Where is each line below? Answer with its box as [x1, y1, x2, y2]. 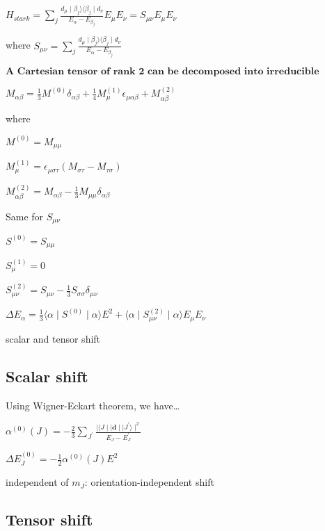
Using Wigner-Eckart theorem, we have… [6, 398, 180, 412]
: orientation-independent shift [84, 475, 214, 489]
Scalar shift [6, 365, 88, 386]
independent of [6, 475, 69, 489]
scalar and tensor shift [6, 331, 101, 345]
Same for [6, 209, 44, 223]
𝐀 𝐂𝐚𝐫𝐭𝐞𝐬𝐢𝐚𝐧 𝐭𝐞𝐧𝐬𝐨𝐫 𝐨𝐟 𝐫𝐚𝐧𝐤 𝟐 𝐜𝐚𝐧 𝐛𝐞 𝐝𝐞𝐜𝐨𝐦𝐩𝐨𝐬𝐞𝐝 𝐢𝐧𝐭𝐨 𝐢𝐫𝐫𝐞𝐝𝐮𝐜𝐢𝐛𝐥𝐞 [6, 66, 319, 76]
